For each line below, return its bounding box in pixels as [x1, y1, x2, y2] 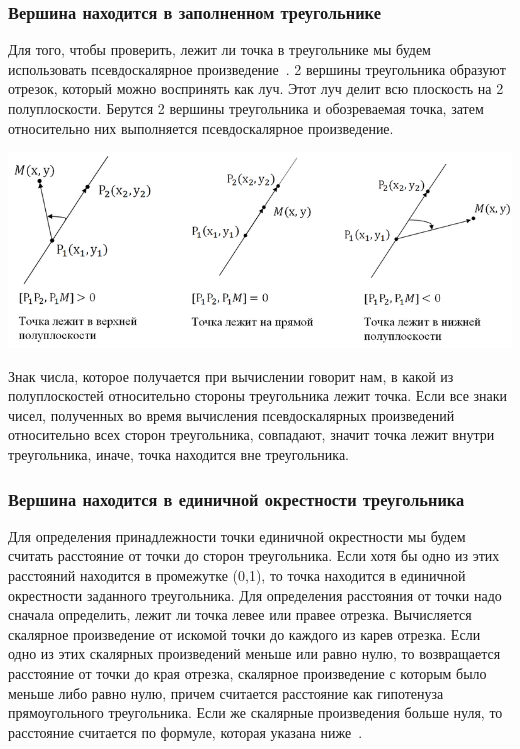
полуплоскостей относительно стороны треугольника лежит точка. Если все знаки [8, 385, 508, 406]
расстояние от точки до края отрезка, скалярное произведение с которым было [8, 663, 487, 684]
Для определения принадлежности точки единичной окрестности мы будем [8, 525, 466, 546]
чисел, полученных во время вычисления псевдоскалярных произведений [8, 404, 455, 425]
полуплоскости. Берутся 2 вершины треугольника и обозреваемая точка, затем [8, 98, 484, 118]
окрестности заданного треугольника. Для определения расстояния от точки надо [8, 584, 502, 605]
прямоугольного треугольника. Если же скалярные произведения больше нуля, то [8, 702, 503, 723]
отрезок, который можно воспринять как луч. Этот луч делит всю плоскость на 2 [8, 78, 504, 99]
